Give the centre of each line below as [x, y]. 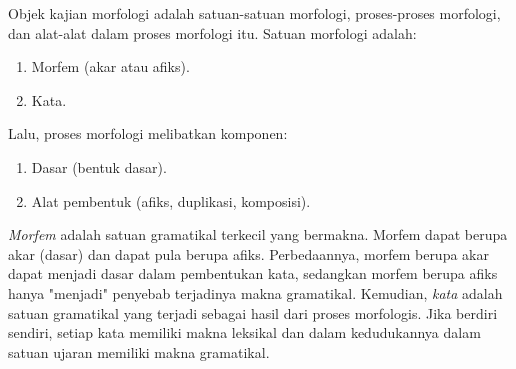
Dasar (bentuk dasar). [99, 166]
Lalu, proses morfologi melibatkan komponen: [148, 133]
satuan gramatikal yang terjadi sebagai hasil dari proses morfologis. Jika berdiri [253, 312]
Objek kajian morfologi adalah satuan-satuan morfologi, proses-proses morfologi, [254, 13]
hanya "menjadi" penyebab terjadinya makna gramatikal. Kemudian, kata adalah [255, 292]
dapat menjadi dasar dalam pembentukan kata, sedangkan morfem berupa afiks [253, 273]
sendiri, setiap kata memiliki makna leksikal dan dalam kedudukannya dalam [244, 332]
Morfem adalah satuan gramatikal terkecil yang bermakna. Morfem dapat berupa [258, 234]
